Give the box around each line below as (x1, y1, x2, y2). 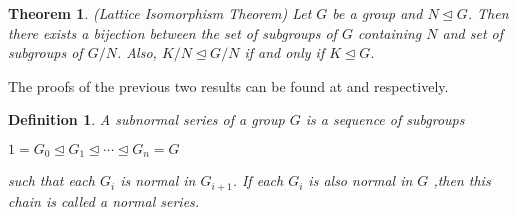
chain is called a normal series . (8, 190, 200, 211)
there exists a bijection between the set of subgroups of (8, 22, 337, 43)
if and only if (244, 42, 325, 63)
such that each (8, 170, 95, 191)
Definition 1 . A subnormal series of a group (8, 109, 285, 130)
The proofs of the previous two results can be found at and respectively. (8, 75, 449, 96)
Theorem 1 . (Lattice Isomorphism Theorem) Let (8, 3, 312, 23)
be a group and (332, 3, 423, 23)
